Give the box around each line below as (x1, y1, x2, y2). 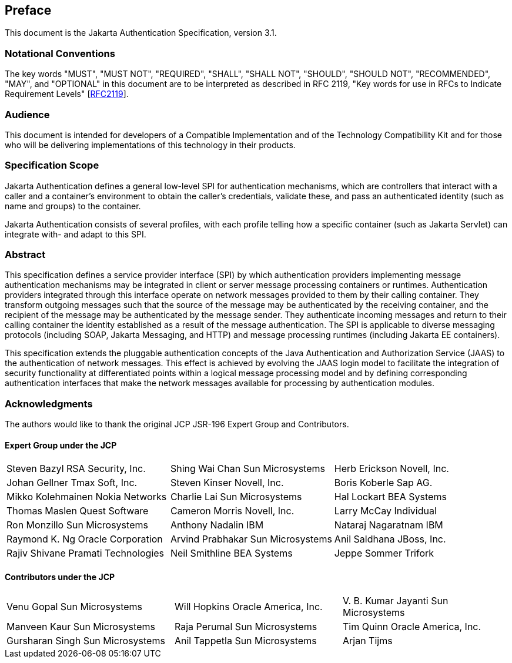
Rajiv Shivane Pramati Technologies (6, 547, 165, 560)
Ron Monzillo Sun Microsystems (6, 519, 148, 531)
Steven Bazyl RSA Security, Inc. (6, 463, 146, 475)
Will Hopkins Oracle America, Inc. (174, 600, 323, 612)
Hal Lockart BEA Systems (334, 491, 447, 503)
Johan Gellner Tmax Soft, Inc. (6, 477, 138, 489)
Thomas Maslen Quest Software (6, 505, 149, 517)
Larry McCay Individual (334, 505, 437, 517)
